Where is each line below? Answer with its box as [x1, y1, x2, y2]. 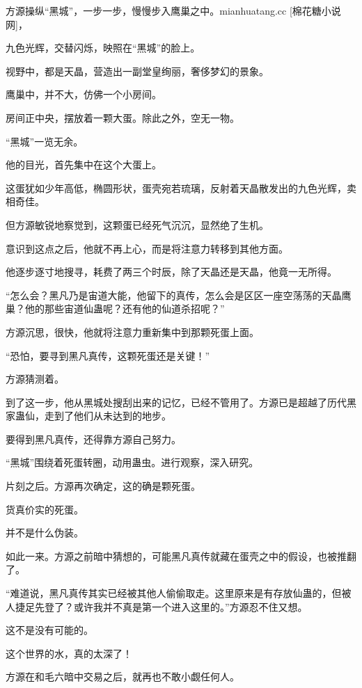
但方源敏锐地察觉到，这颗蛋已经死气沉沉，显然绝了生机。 [6, 217, 269, 232]
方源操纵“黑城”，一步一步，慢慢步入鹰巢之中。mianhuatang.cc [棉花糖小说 [6, 3, 341, 17]
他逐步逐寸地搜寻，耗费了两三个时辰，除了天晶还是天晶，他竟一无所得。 [6, 264, 337, 279]
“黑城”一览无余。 [6, 134, 84, 148]
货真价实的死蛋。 [6, 502, 84, 516]
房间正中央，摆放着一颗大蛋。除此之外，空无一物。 [6, 110, 239, 125]
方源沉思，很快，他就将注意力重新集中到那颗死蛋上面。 [6, 324, 259, 339]
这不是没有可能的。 [6, 623, 93, 637]
